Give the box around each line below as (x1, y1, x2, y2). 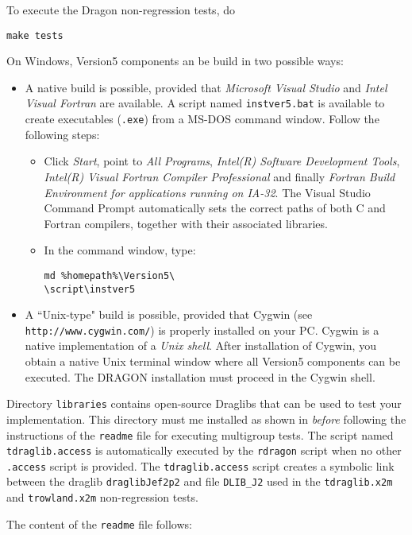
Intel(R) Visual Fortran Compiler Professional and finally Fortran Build (44, 168, 395, 184)
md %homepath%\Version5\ (44, 269, 175, 281)
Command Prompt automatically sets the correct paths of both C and (44, 200, 386, 216)
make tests (6, 29, 64, 41)
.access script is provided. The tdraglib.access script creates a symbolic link (6, 457, 395, 474)
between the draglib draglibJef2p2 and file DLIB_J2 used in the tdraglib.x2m (6, 473, 393, 490)
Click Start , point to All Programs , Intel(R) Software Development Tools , (44, 153, 400, 169)
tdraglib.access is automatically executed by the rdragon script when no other (6, 442, 402, 459)
